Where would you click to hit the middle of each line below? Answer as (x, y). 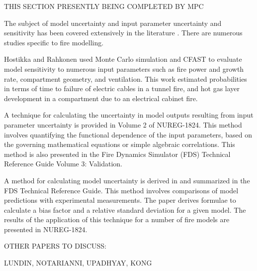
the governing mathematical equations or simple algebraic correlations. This (120, 144)
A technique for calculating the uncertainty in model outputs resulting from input (129, 115)
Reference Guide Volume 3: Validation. (63, 164)
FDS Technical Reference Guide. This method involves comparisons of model (121, 190)
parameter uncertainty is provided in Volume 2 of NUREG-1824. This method (123, 124)
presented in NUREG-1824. (46, 229)
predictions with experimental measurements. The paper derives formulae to (120, 200)
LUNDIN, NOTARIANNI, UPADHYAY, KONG (78, 263)
